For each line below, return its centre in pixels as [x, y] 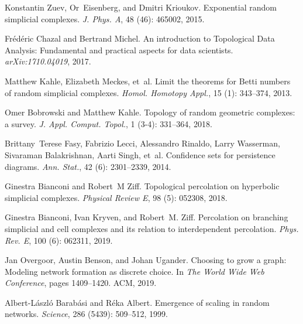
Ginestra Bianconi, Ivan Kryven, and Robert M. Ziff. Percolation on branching [147, 217]
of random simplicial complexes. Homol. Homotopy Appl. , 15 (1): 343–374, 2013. [149, 92]
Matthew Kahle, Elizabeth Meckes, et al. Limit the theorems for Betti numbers [148, 81]
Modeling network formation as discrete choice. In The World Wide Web [135, 271]
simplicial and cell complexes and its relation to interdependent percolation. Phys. [152, 228]
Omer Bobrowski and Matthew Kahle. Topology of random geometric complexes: [150, 112]
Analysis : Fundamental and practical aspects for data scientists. [119, 50]
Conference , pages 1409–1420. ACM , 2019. [81, 283]
